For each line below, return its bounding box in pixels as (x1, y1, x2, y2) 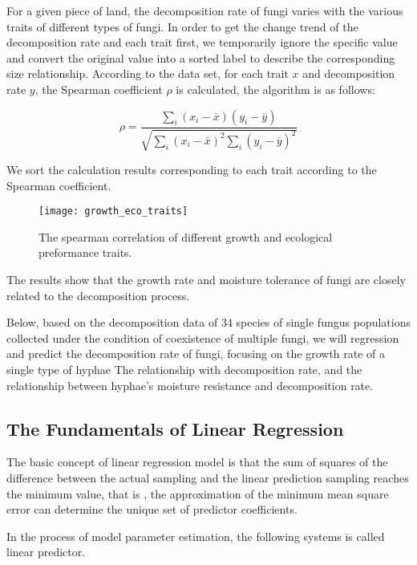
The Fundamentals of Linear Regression (6, 416, 344, 441)
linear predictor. (6, 543, 86, 560)
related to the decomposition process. (6, 287, 190, 303)
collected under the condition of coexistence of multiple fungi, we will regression (6, 329, 399, 346)
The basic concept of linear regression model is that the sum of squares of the (6, 453, 388, 470)
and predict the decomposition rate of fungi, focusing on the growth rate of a (6, 345, 386, 362)
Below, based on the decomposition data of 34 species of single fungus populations (6, 314, 411, 331)
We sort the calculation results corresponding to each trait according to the (6, 161, 377, 177)
